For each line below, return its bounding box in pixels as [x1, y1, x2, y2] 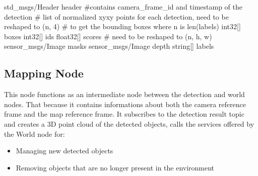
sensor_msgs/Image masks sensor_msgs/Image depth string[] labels [4, 41, 214, 51]
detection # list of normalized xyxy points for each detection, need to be [4, 11, 229, 22]
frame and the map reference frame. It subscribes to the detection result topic [4, 109, 244, 119]
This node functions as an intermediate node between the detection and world [4, 89, 245, 100]
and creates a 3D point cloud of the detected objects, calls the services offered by [4, 118, 254, 129]
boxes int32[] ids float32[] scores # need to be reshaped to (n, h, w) [4, 31, 212, 41]
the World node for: [4, 128, 65, 139]
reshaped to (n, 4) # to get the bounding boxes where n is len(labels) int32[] [4, 21, 241, 32]
